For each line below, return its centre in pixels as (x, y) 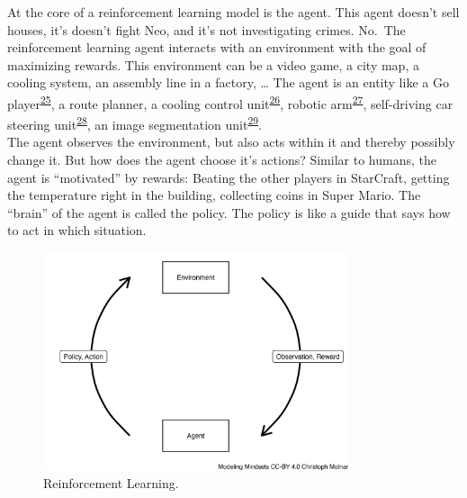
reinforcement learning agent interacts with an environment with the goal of (217, 47)
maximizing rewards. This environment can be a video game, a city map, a (213, 64)
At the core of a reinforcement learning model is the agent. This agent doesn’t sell (233, 12)
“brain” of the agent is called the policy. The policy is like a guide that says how (229, 212)
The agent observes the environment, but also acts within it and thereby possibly (231, 142)
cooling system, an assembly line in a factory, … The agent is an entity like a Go (228, 82)
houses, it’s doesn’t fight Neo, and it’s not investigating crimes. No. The (207, 29)
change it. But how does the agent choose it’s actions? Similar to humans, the (222, 160)
